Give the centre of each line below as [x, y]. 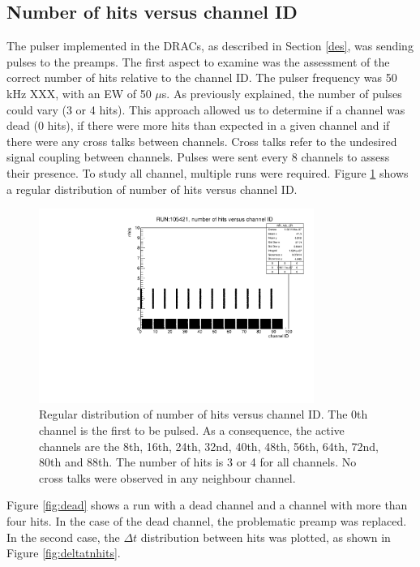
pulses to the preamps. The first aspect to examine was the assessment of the [198, 61]
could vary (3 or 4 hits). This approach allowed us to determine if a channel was [206, 109]
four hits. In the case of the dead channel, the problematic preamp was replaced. [207, 521]
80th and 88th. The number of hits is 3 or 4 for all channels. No [198, 462]
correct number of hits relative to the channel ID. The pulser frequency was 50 [202, 77]
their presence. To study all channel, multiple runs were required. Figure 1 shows [208, 172]
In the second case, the [63, 537]
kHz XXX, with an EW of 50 [79, 93]
